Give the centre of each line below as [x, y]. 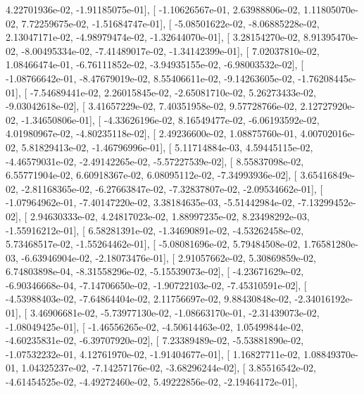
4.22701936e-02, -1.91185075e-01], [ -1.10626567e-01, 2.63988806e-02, [153, 9]
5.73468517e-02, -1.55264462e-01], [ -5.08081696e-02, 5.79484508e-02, [153, 244]
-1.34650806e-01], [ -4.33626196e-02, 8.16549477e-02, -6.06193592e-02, [170, 119]
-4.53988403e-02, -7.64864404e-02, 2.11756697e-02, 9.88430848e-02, [149, 299]
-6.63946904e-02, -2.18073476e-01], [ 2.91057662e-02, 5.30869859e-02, [169, 257]
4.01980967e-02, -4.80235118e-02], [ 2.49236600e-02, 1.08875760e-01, [151, 133]
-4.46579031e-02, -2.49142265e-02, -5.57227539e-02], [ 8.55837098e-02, [155, 161]
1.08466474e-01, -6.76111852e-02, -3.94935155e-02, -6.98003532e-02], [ [155, 64]
